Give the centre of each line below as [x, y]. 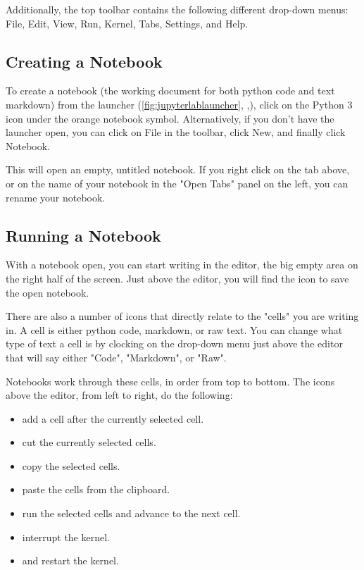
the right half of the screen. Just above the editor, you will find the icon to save [177, 278]
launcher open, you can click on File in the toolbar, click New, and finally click [176, 132]
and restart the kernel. [70, 560]
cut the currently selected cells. [89, 442]
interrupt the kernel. [66, 537]
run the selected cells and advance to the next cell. [131, 513]
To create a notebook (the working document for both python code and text [170, 91]
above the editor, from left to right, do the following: [119, 395]
